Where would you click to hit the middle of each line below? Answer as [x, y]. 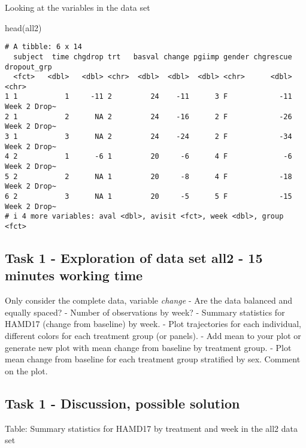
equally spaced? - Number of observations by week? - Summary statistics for [145, 312]
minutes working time [74, 275]
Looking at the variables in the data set [78, 7]
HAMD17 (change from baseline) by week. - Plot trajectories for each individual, [153, 324]
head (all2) [23, 27]
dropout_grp [28, 67]
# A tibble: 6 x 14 [43, 47]
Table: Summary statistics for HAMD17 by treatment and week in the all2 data [151, 428]
